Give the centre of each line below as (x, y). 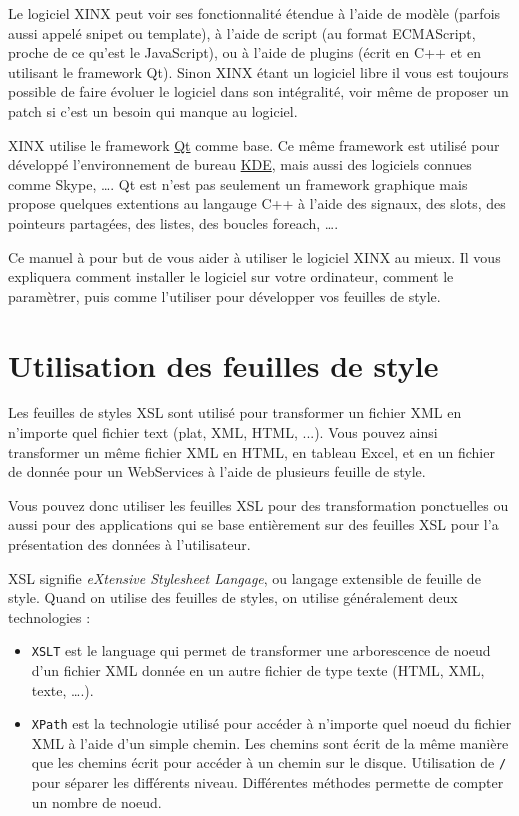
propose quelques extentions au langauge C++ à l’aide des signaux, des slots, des (257, 203)
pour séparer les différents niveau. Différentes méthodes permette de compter (267, 782)
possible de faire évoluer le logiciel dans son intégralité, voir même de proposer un (258, 91)
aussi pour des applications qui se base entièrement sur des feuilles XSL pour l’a (253, 524)
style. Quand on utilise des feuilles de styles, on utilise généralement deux (233, 597)
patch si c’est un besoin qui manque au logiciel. (153, 110)
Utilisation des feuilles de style (223, 364)
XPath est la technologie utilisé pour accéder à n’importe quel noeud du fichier (271, 723)
